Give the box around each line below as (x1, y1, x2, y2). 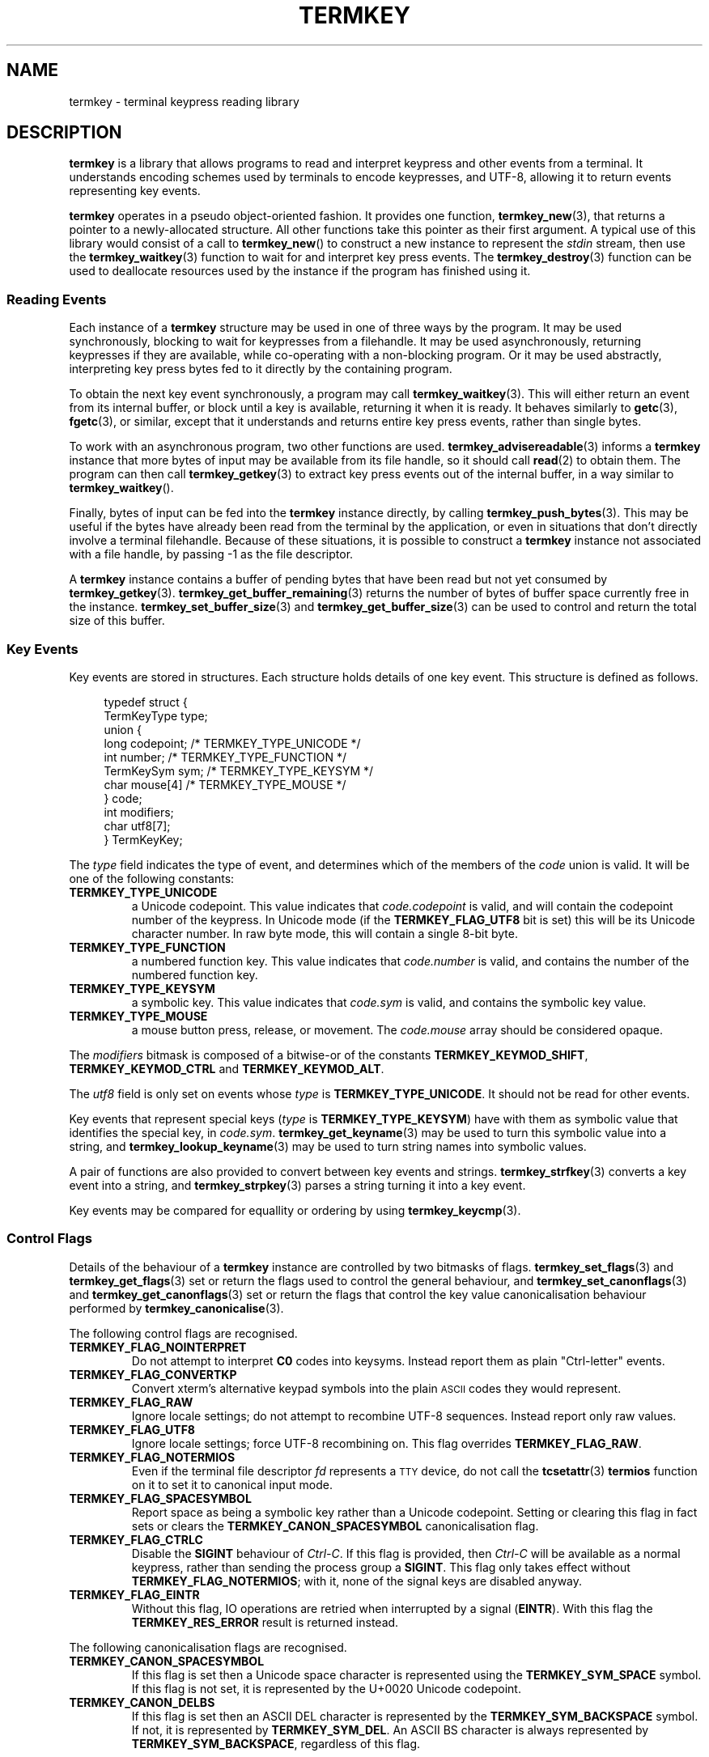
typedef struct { (104, 694, 188, 709)
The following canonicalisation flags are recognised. (69, 1640, 347, 1654)
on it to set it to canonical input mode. (131, 1477, 333, 1492)
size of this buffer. (69, 613, 165, 628)
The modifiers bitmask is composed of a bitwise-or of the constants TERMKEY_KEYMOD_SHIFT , (69, 1047, 588, 1062)
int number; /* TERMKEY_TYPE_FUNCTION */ (104, 749, 347, 764)
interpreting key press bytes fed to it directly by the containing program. (69, 362, 452, 376)
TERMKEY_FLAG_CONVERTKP (69, 1367, 237, 1381)
